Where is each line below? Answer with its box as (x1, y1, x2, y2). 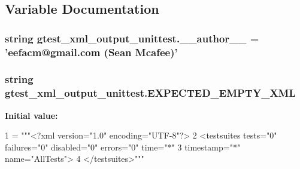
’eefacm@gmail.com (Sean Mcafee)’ (5, 44, 178, 59)
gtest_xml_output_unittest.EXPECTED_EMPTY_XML (5, 85, 296, 100)
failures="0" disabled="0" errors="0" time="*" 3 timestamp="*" (5, 140, 241, 153)
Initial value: (5, 109, 58, 121)
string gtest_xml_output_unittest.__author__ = (5, 30, 259, 45)
